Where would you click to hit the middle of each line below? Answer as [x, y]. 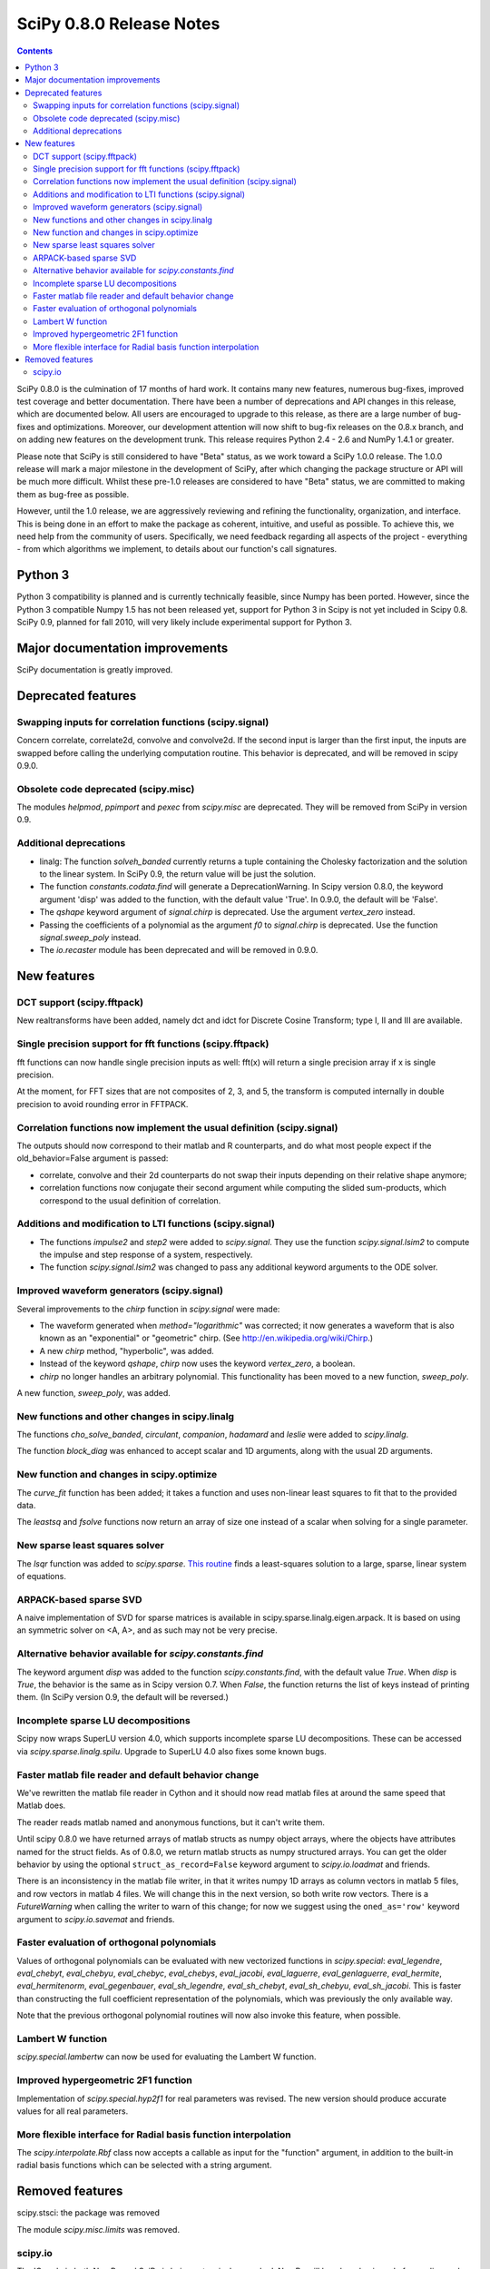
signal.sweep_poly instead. [90, 937]
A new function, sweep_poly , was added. [94, 1392]
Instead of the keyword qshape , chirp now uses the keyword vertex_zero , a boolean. [197, 1364]
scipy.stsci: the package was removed [88, 2213]
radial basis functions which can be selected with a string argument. [144, 2166]
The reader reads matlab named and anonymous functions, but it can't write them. [171, 1822]
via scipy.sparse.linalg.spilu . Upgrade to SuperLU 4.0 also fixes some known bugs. [171, 1751]
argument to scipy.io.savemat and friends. [96, 1919]
